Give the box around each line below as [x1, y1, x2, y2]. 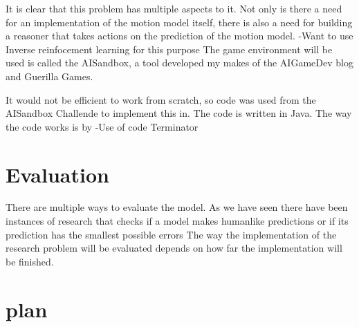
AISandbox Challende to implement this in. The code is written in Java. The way [6, 106, 352, 120]
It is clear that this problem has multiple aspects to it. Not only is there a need [6, 1, 342, 15]
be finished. [6, 254, 54, 268]
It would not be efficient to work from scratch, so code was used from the [6, 92, 316, 106]
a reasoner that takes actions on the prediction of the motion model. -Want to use [6, 28, 353, 43]
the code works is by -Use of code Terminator [6, 119, 199, 133]
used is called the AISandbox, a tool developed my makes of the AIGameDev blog [6, 55, 353, 70]
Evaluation [6, 160, 109, 188]
